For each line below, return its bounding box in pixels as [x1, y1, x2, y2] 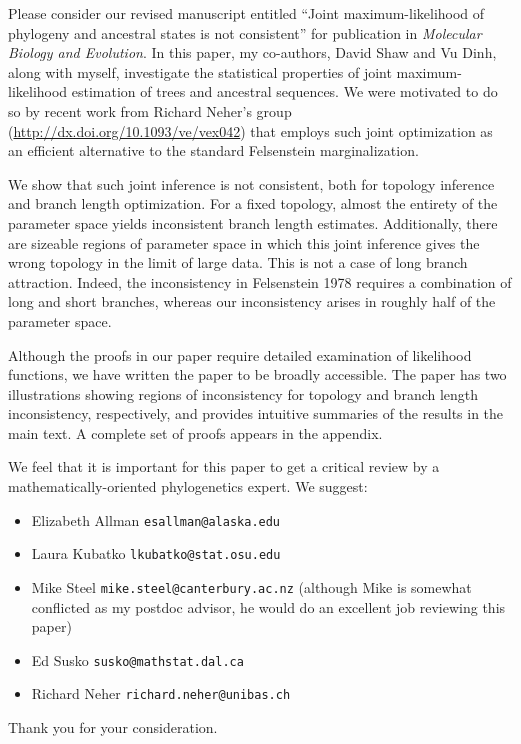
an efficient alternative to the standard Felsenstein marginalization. [8, 140, 419, 161]
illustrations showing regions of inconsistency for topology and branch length [8, 383, 479, 404]
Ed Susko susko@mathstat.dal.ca [31, 649, 244, 670]
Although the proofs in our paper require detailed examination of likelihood [8, 344, 472, 365]
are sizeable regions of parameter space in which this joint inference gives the [8, 232, 480, 253]
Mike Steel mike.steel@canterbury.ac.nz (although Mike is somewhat [31, 576, 472, 597]
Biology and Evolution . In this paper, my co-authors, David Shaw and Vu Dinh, [8, 42, 497, 63]
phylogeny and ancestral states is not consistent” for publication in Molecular [8, 22, 482, 43]
